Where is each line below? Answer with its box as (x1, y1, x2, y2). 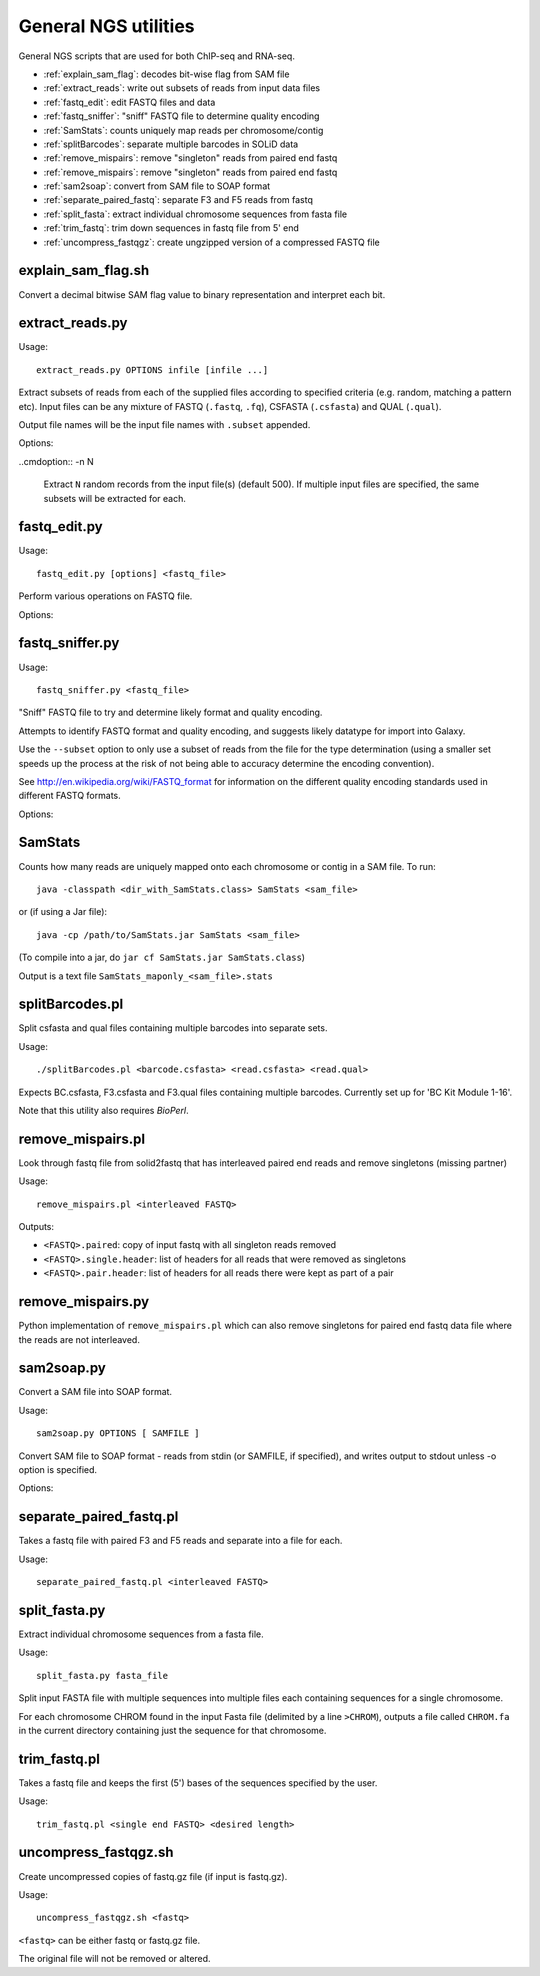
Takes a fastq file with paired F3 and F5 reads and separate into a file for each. (18, 1535, 343, 1547)
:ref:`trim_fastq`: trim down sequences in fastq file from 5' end (43, 222, 300, 234)
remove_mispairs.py (18, 1293, 150, 1310)
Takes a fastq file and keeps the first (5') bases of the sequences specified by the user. (18, 1776, 378, 1789)
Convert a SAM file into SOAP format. (18, 1386, 173, 1398)
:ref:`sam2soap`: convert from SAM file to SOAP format (43, 180, 271, 192)
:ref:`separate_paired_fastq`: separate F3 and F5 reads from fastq (43, 194, 314, 206)
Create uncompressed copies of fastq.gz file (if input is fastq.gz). (18, 1870, 288, 1882)
